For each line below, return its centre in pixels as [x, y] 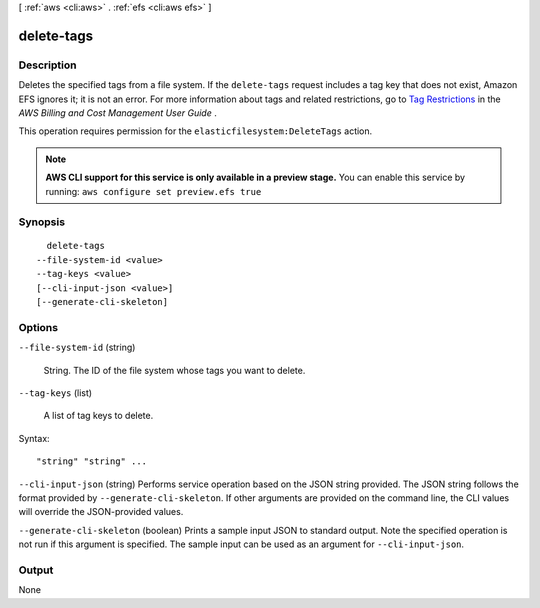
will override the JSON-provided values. [101, 512]
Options [38, 327]
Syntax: [34, 438]
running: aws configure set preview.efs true [153, 191]
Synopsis [41, 222]
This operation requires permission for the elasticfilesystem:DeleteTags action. [195, 131]
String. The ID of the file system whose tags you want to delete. [174, 370]
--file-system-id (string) [77, 347]
